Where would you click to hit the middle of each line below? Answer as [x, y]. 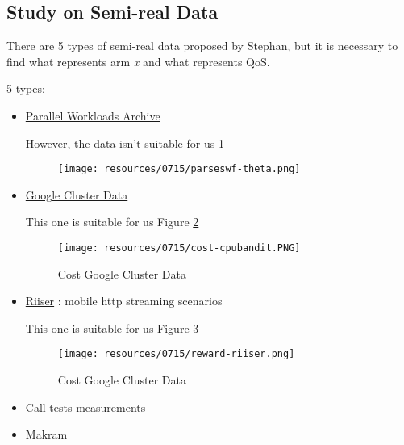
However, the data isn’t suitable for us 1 [125, 143]
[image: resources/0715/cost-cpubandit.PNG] [179, 248]
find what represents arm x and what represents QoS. [138, 61]
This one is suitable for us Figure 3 [112, 327]
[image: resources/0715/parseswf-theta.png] [179, 169]
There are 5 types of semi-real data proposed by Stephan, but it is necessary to [202, 46]
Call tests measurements [85, 407]
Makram [46, 434]
